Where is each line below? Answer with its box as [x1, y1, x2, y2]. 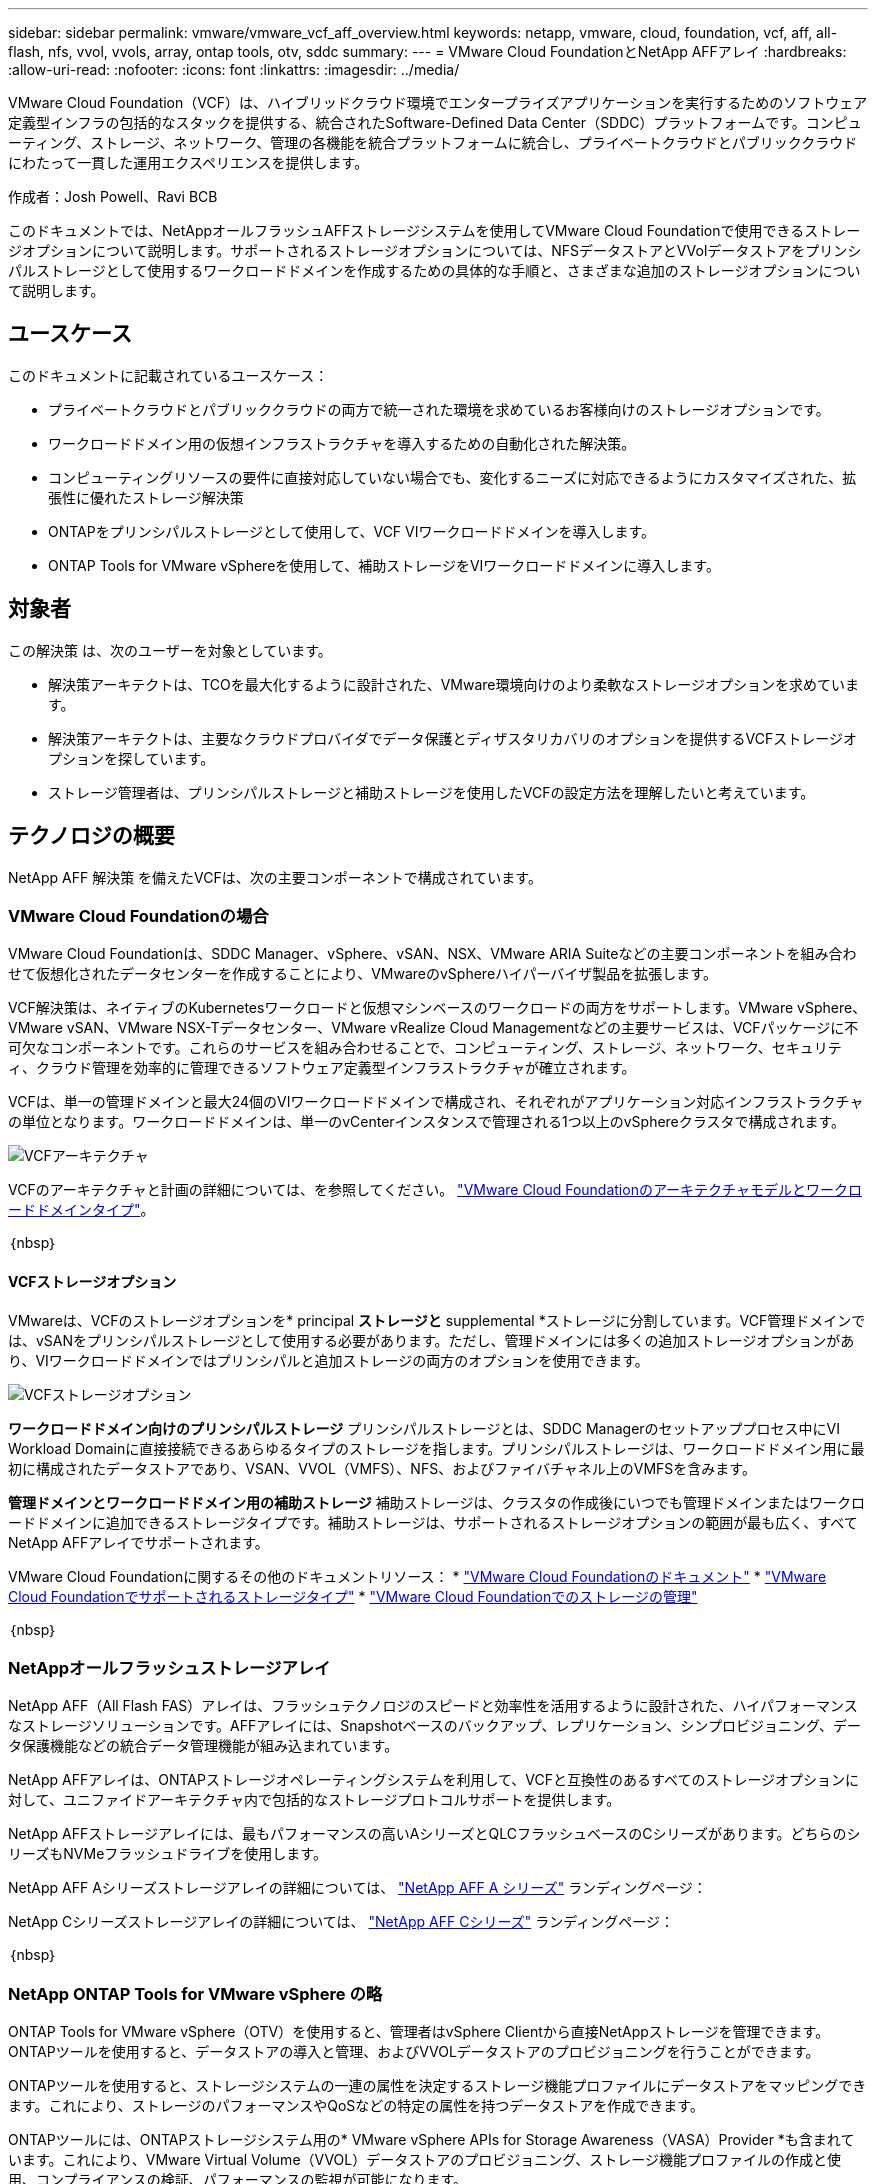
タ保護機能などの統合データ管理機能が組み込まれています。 [8, 1737, 399, 1755]
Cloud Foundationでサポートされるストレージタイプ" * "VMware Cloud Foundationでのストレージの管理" [8, 1587, 698, 1605]
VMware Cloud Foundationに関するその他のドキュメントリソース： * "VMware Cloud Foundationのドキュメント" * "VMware [8, 1567, 827, 1585]
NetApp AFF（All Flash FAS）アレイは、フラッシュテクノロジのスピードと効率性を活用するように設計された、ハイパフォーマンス [8, 1697, 858, 1715]
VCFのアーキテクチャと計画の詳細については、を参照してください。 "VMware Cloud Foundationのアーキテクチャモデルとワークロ [8, 1181, 862, 1199]
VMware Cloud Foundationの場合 [8, 905, 269, 926]
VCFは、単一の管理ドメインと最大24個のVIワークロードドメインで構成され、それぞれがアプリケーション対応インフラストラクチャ [8, 1093, 864, 1111]
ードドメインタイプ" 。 [8, 1201, 155, 1219]
